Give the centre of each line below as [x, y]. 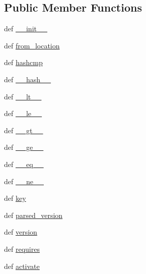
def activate [22, 266]
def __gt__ [24, 130]
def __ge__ [24, 147]
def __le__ [23, 113]
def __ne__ [24, 181]
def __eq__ [24, 164]
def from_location [32, 45]
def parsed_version [33, 215]
